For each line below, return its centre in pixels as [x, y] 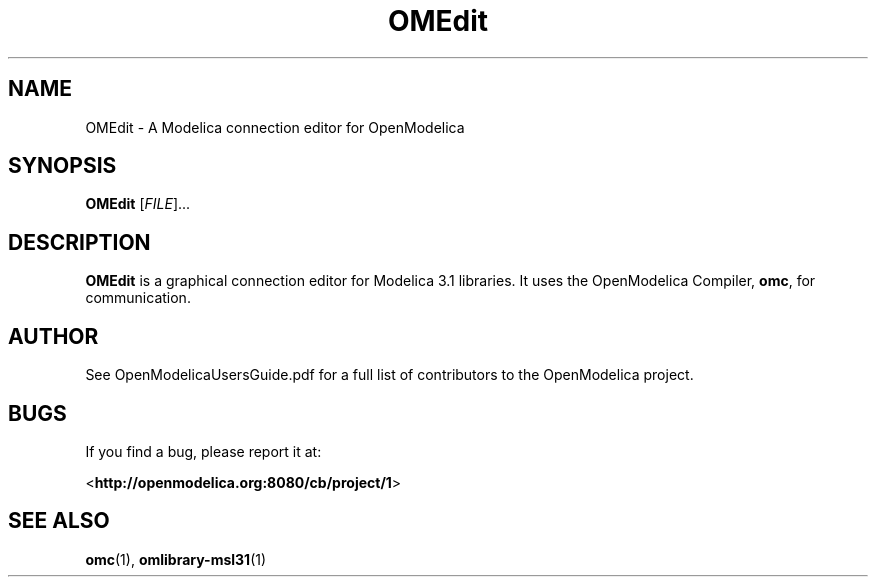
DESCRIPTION [79, 242]
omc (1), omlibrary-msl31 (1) [176, 559]
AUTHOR [53, 336]
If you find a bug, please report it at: [203, 451]
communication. [138, 298]
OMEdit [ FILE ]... [138, 204]
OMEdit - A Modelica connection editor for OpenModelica [275, 127]
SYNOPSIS [62, 166]
